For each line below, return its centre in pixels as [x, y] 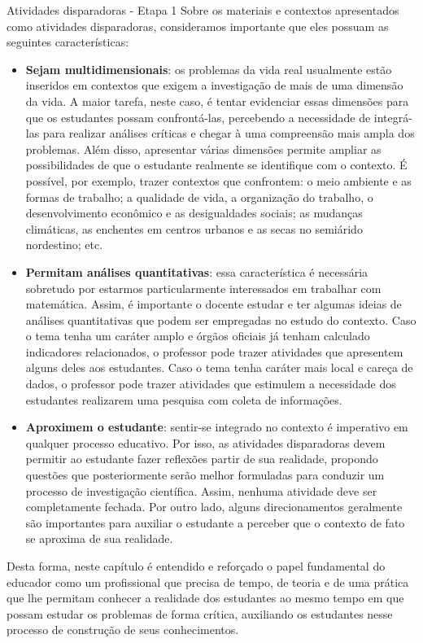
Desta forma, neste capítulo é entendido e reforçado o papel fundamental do [196, 566]
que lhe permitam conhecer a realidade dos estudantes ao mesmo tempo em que [205, 598]
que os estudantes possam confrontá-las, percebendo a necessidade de [198, 117]
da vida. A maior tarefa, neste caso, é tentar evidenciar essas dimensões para [217, 101]
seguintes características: [68, 42]
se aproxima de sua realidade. [99, 538]
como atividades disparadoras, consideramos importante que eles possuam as [198, 26]
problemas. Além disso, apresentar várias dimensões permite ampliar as [203, 149]
